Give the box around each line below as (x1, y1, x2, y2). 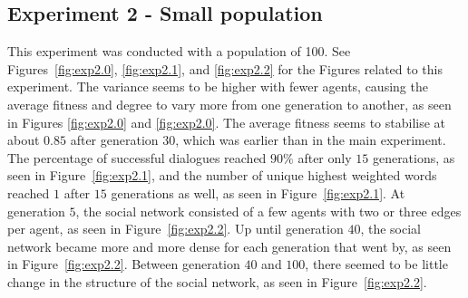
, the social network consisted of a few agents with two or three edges (75, 201, 462, 220)
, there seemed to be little (305, 255, 448, 274)
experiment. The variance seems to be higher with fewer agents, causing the (7, 77, 428, 96)
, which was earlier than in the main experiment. (175, 130, 446, 149)
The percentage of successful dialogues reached (7, 148, 267, 167)
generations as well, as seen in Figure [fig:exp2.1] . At (111, 183, 405, 202)
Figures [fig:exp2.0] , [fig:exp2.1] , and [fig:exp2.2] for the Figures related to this (7, 59, 444, 78)
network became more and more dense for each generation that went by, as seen (7, 236, 452, 255)
